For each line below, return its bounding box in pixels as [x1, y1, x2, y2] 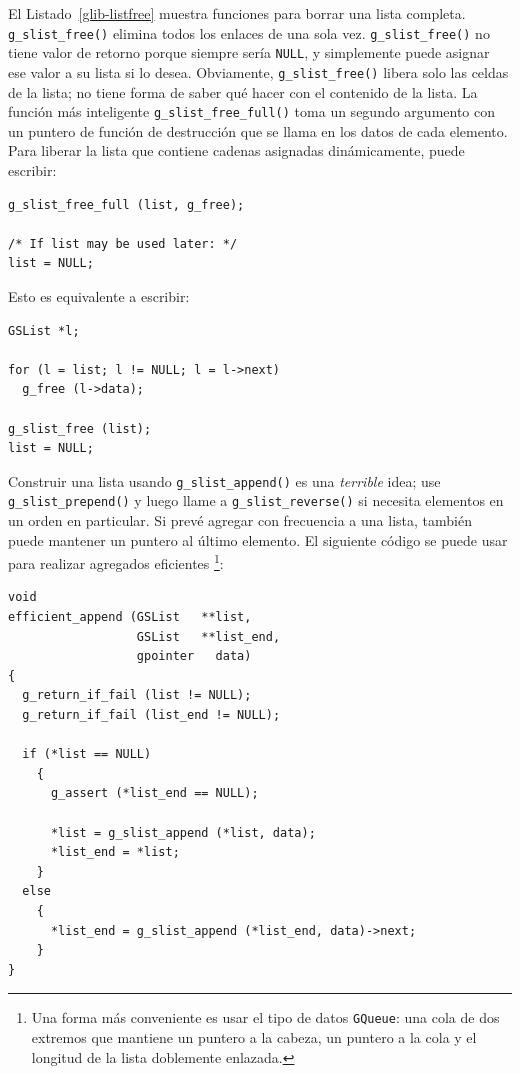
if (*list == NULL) [22, 747, 152, 762]
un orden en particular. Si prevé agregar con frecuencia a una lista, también [8, 510, 472, 531]
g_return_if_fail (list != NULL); [22, 688, 252, 703]
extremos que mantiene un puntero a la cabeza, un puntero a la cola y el [31, 1027, 477, 1047]
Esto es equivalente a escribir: [8, 285, 190, 306]
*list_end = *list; [50, 845, 180, 860]
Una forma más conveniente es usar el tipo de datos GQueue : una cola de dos [31, 1007, 500, 1028]
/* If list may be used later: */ [8, 236, 238, 251]
